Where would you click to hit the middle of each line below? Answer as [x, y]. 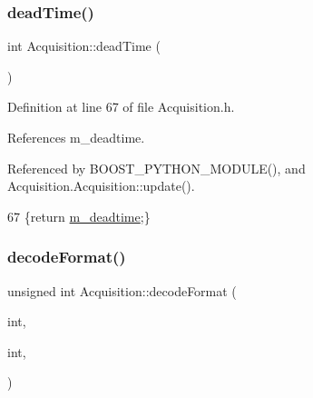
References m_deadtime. [76, 137]
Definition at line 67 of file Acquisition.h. [121, 107]
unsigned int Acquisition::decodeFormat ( [122, 290]
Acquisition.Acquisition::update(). [101, 186]
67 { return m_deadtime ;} [79, 216]
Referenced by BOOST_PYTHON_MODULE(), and [156, 168]
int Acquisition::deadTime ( [84, 46]
